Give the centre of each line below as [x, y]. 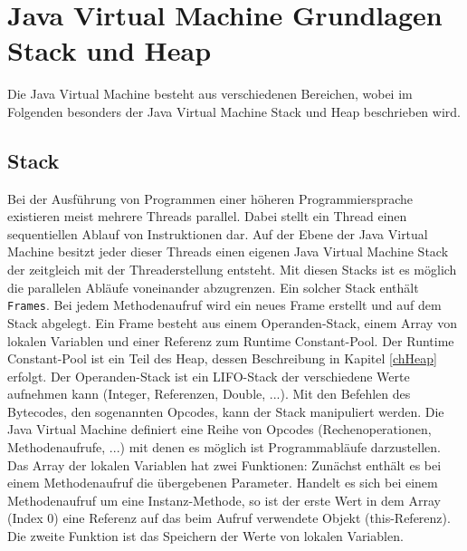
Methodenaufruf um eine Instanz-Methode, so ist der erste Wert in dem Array [224, 500]
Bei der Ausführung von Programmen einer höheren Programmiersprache [210, 198]
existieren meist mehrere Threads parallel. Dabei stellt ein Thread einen [207, 216]
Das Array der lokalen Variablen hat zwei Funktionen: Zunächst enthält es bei [224, 464]
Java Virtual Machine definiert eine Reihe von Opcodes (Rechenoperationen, [219, 429]
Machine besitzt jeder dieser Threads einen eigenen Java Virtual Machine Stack [228, 251]
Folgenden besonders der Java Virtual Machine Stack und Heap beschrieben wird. [234, 111]
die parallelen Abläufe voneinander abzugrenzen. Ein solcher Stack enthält [213, 287]
